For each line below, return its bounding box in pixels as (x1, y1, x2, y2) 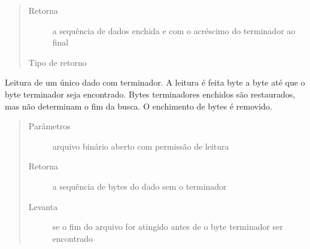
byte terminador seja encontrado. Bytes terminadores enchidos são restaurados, (5, 87, 296, 100)
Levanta (28, 200, 58, 212)
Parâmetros (28, 120, 71, 132)
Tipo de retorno (28, 56, 87, 68)
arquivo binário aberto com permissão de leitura (52, 139, 229, 152)
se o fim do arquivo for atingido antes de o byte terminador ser (52, 220, 283, 233)
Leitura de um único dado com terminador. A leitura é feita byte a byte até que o (5, 76, 305, 89)
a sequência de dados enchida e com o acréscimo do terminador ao (52, 24, 296, 37)
